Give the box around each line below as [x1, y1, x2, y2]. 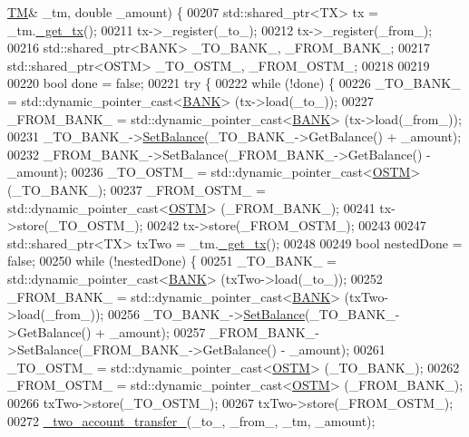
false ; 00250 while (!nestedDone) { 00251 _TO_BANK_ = [7, 251, 337, 270]
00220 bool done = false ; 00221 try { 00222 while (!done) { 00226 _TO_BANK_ [7, 73, 461, 92]
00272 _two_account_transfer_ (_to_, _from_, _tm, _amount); [7, 411, 376, 430]
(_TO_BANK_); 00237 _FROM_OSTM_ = [7, 180, 266, 199]
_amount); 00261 [288, 340, 386, 359]
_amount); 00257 [109, 322, 206, 341]
